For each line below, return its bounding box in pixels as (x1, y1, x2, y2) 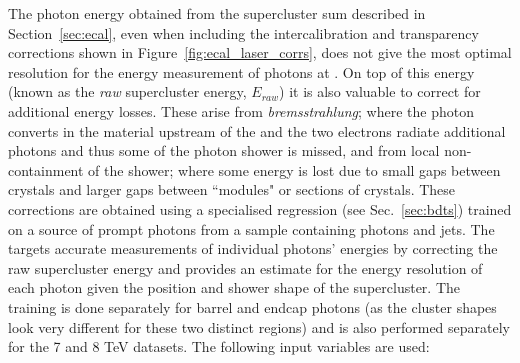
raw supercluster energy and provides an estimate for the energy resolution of (8, 257, 483, 278)
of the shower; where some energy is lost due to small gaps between (88, 159, 501, 180)
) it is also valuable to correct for (279, 81, 481, 102)
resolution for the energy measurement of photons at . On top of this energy (8, 61, 475, 82)
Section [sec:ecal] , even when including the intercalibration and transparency (8, 22, 479, 43)
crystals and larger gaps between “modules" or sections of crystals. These (8, 179, 456, 200)
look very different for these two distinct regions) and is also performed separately (8, 316, 510, 337)
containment (8, 159, 84, 180)
